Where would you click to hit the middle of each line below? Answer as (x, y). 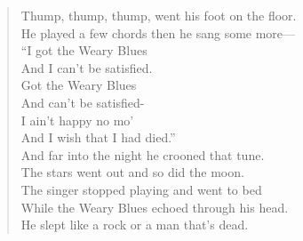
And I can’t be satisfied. (87, 67)
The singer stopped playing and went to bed (141, 189)
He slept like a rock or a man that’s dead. (135, 225)
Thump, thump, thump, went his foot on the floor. (159, 15)
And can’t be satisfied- (83, 102)
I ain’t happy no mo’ (77, 120)
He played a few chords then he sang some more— (158, 32)
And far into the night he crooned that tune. (143, 154)
